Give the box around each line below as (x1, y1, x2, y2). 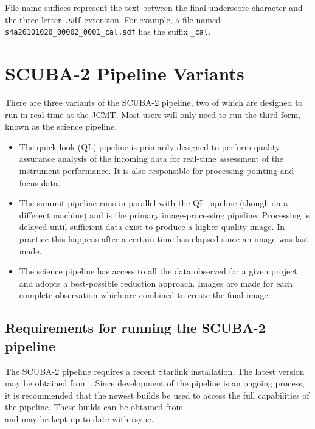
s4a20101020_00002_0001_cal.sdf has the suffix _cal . (5, 25, 211, 38)
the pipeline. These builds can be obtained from (5, 400, 184, 413)
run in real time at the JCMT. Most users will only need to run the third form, (5, 108, 301, 120)
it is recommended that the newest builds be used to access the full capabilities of (5, 388, 310, 401)
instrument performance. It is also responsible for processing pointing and (19, 164, 294, 176)
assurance (19, 152, 55, 165)
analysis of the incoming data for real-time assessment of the (57, 152, 284, 165)
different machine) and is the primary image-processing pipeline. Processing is (19, 208, 310, 221)
